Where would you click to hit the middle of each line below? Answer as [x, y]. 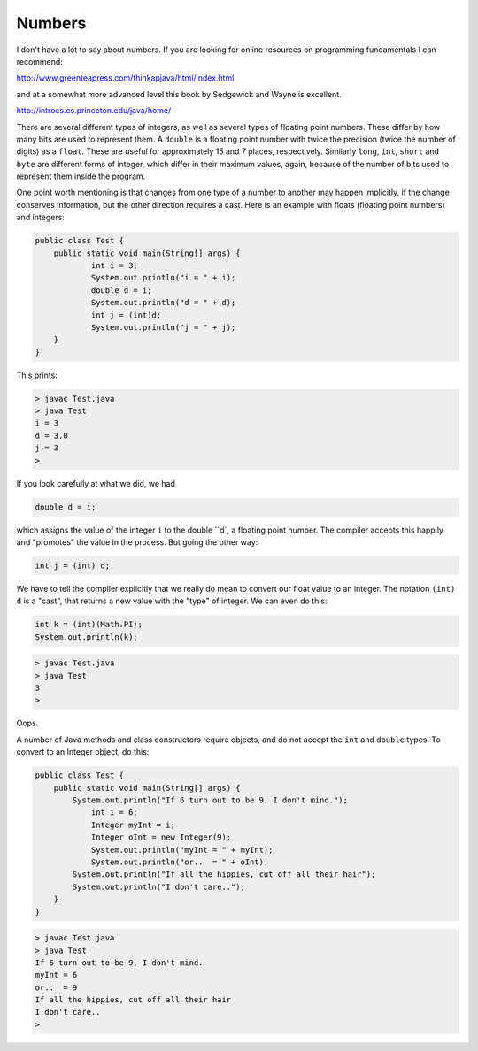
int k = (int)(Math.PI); [89, 625]
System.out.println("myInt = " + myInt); [182, 850]
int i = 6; [115, 813]
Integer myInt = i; [133, 825]
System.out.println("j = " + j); [163, 327]
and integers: [41, 218]
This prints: [37, 375]
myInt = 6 [56, 975]
